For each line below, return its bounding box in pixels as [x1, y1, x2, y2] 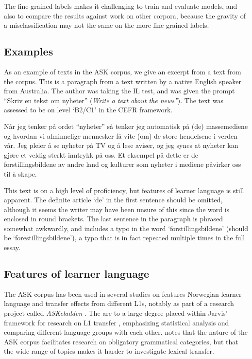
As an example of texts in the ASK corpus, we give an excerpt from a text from [4, 66, 241, 76]
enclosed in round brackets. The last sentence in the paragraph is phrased [4, 214, 223, 224]
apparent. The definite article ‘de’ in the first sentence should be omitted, [4, 195, 223, 205]
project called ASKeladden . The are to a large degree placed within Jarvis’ [4, 308, 228, 318]
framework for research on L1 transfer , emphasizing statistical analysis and [4, 317, 229, 327]
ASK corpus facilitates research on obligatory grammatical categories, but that [4, 336, 238, 346]
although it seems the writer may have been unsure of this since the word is [4, 204, 230, 214]
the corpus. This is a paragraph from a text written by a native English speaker [4, 76, 241, 86]
